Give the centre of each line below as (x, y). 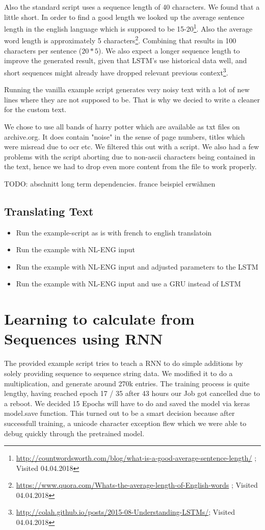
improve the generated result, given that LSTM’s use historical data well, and (126, 60)
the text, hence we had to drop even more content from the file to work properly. (130, 166)
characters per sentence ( (43, 50)
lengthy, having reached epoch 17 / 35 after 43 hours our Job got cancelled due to (132, 393)
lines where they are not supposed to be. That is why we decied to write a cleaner (132, 99)
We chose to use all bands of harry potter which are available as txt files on (122, 126)
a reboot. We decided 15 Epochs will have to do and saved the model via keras (127, 403)
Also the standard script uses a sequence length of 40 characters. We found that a (132, 7)
